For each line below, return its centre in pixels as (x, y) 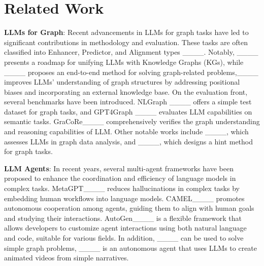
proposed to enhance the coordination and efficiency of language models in (120, 178)
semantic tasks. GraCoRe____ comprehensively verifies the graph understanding (132, 121)
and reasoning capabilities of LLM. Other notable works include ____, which (126, 131)
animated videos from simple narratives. (67, 258)
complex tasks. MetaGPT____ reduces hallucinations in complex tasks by (122, 188)
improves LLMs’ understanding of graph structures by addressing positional (122, 82)
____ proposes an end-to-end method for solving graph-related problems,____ (131, 72)
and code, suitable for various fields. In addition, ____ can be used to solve (124, 238)
